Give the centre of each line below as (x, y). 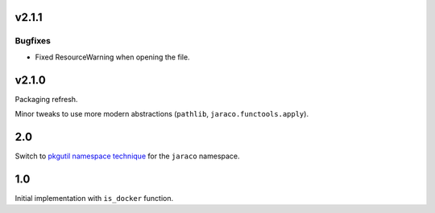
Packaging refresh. (46, 99)
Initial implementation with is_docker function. (94, 198)
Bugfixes (33, 41)
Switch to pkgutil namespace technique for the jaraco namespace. (128, 156)
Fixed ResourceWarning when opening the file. (112, 57)
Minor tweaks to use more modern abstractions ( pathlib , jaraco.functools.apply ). (162, 114)
